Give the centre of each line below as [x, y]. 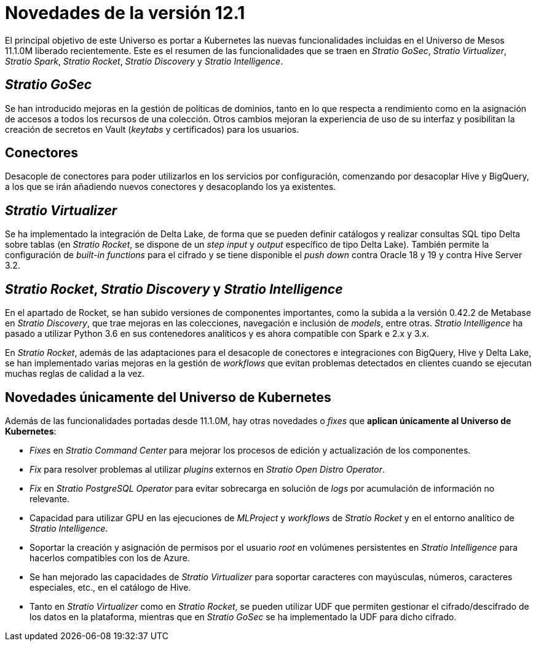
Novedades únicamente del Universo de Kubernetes [168, 397]
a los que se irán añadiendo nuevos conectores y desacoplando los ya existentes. [171, 187]
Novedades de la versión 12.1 [125, 13]
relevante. [50, 498]
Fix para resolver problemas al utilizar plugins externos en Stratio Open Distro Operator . [207, 469]
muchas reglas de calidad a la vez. [75, 374]
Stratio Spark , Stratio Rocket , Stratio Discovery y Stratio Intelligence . [144, 61]
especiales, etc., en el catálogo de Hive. [110, 587]
